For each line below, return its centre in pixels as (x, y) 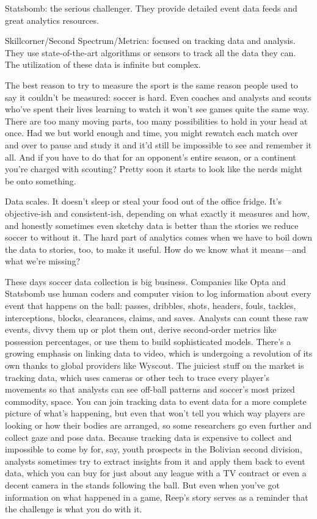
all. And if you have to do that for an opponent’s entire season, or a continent (151, 157)
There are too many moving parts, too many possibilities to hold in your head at (156, 121)
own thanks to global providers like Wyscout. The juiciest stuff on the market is (155, 365)
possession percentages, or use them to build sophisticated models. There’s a (148, 341)
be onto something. (41, 180)
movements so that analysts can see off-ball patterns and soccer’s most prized (150, 389)
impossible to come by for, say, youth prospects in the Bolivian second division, (154, 449)
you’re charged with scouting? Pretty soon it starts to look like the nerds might (154, 169)
